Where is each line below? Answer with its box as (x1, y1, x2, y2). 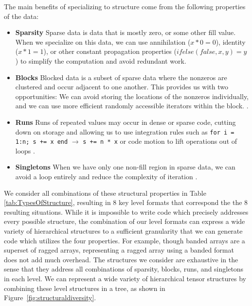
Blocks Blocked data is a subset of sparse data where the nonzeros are (15, 72, 227, 82)
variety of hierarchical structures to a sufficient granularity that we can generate (4, 226, 243, 236)
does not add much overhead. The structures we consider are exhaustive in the (4, 254, 238, 264)
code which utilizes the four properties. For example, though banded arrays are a (4, 235, 245, 245)
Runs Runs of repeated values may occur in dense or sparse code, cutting (15, 117, 236, 127)
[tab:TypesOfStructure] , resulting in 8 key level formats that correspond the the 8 (4, 197, 248, 207)
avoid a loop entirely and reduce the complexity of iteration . (15, 171, 198, 182)
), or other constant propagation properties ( (43, 46, 177, 56)
